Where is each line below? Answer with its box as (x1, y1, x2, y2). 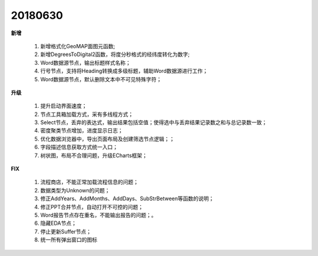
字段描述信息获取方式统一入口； (40, 144, 118, 151)
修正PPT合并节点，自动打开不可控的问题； (40, 203, 144, 210)
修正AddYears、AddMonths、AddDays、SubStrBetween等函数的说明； (40, 195, 214, 202)
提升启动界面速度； (40, 102, 87, 109)
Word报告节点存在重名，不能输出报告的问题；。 (40, 211, 157, 218)
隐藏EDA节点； (40, 220, 77, 227)
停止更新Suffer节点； (40, 228, 92, 235)
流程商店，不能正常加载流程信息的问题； (40, 178, 138, 185)
